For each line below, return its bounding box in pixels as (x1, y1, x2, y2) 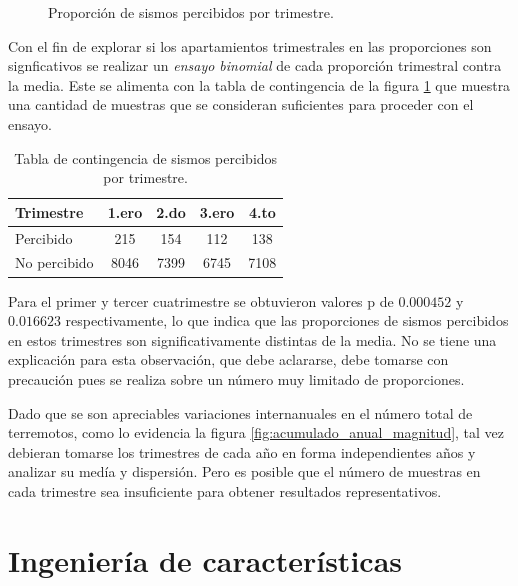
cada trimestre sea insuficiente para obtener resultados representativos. (8, 480, 442, 501)
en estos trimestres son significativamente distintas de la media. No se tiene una (8, 329, 497, 350)
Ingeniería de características (8, 539, 402, 580)
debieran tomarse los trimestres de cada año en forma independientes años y (8, 441, 476, 462)
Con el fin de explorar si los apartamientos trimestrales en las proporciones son (8, 35, 492, 56)
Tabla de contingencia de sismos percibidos (14, 147, 278, 168)
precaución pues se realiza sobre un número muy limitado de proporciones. (8, 368, 465, 389)
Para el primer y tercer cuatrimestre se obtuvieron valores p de (8, 290, 394, 311)
